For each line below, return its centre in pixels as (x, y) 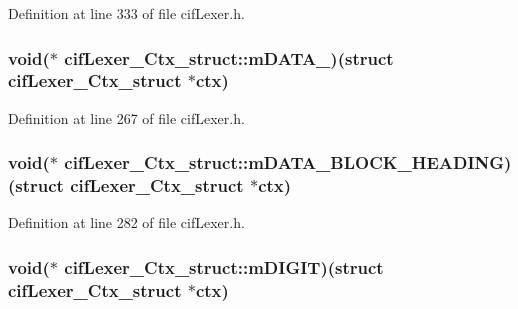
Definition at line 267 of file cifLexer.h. (126, 117)
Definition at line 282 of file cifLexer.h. (126, 222)
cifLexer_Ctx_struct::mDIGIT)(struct (224, 266)
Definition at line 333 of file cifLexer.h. (126, 13)
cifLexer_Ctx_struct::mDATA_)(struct (229, 57)
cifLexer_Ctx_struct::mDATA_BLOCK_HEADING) (288, 162)
